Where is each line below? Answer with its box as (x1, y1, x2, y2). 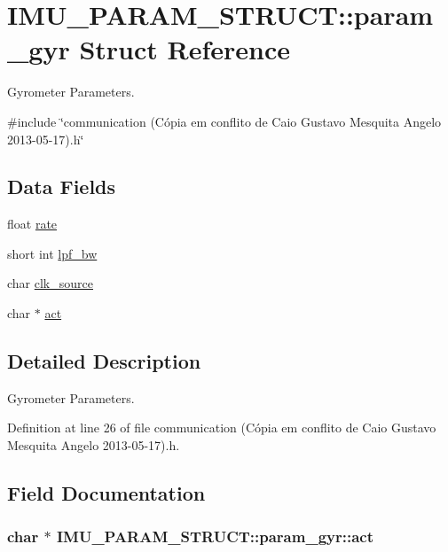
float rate (7, 214, 58, 233)
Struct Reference (79, 31, 291, 67)
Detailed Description (7, 347, 201, 375)
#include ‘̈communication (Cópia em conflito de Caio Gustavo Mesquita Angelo (7, 112, 442, 130)
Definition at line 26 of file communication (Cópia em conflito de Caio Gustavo (7, 418, 436, 437)
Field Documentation (7, 479, 206, 507)
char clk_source (7, 274, 93, 292)
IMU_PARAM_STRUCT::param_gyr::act (56, 525, 373, 548)
